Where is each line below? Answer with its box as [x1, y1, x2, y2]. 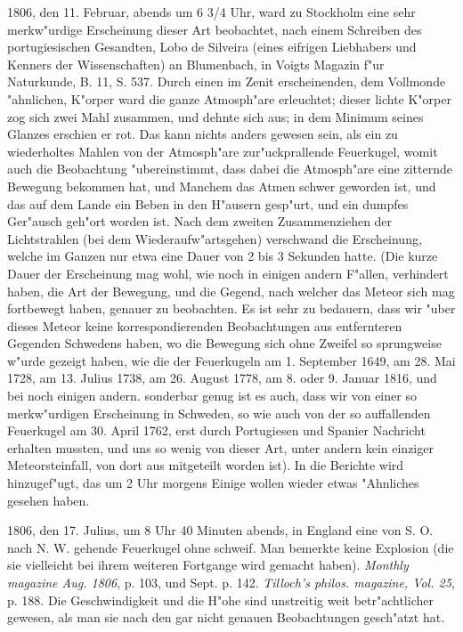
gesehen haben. [7, 490, 90, 509]
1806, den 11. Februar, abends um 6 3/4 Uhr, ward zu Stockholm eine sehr [7, 3, 416, 20]
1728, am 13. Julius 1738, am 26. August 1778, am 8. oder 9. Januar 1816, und [7, 369, 437, 387]
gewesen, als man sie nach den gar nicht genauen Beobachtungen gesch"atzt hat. [7, 608, 445, 627]
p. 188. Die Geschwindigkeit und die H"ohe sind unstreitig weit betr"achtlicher [7, 590, 434, 609]
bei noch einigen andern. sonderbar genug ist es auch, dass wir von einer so [7, 386, 417, 405]
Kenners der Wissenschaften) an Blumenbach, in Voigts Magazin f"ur [7, 54, 385, 73]
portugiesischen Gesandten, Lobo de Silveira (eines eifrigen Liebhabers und [7, 37, 417, 56]
